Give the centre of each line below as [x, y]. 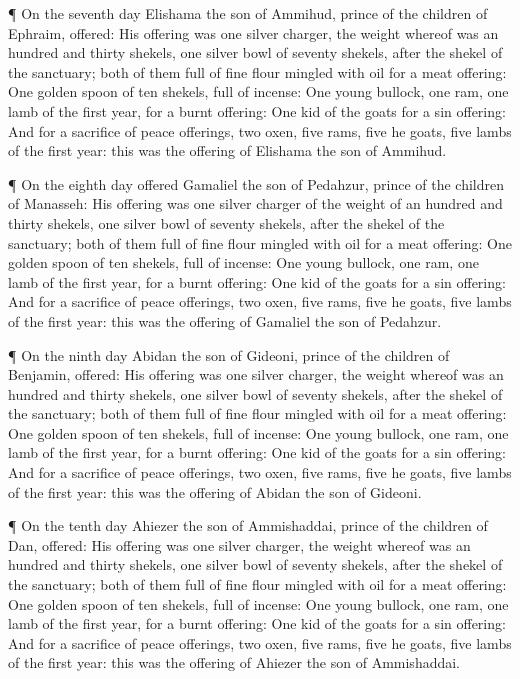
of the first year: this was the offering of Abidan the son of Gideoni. [215, 491]
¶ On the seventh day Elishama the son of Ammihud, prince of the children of [248, 13]
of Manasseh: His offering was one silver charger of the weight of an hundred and [255, 203]
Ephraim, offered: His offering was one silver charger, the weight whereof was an [253, 32]
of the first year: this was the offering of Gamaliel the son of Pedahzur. [225, 320]
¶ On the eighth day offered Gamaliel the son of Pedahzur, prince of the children [256, 183]
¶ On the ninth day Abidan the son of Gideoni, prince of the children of [229, 354]
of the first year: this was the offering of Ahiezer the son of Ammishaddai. [234, 662]
